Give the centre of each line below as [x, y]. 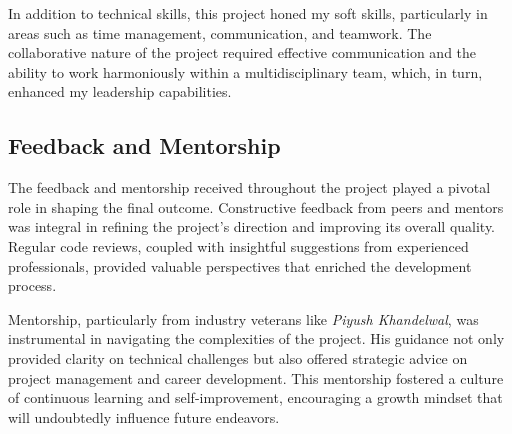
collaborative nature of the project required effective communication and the [242, 52]
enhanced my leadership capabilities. [120, 91]
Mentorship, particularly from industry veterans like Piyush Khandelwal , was [243, 318]
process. [32, 285]
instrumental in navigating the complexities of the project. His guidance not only [256, 338]
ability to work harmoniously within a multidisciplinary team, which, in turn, [245, 71]
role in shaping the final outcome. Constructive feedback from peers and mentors [256, 206]
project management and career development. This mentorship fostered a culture [256, 377]
